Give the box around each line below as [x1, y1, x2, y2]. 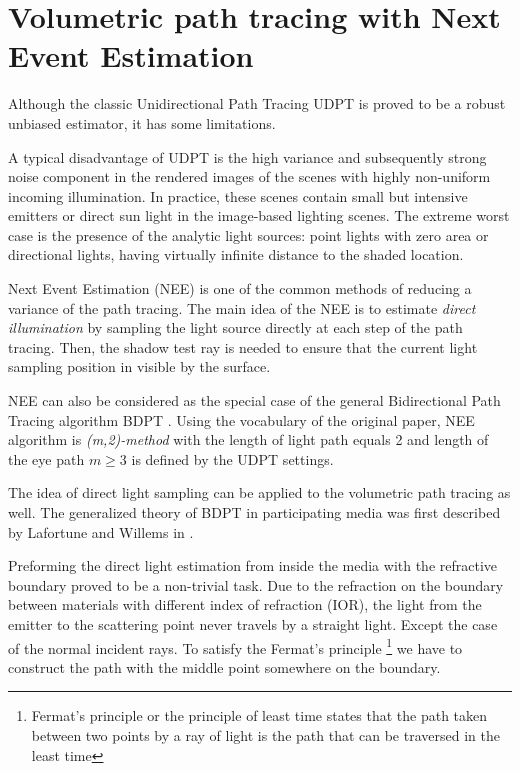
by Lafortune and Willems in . [8, 521, 194, 542]
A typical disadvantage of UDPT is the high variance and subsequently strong [8, 146, 487, 167]
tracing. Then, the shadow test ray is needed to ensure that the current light [8, 336, 478, 357]
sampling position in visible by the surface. [8, 356, 271, 377]
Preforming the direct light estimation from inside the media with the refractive [8, 555, 498, 576]
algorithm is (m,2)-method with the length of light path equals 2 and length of [8, 429, 489, 450]
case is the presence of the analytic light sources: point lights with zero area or [8, 224, 489, 245]
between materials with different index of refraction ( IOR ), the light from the [8, 594, 482, 615]
